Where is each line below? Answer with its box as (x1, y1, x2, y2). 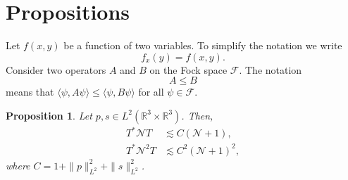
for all (138, 84, 164, 99)
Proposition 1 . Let (6, 108, 92, 122)
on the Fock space (149, 62, 228, 77)
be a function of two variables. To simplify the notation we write (63, 38, 342, 53)
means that (6, 84, 54, 99)
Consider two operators (6, 62, 106, 77)
